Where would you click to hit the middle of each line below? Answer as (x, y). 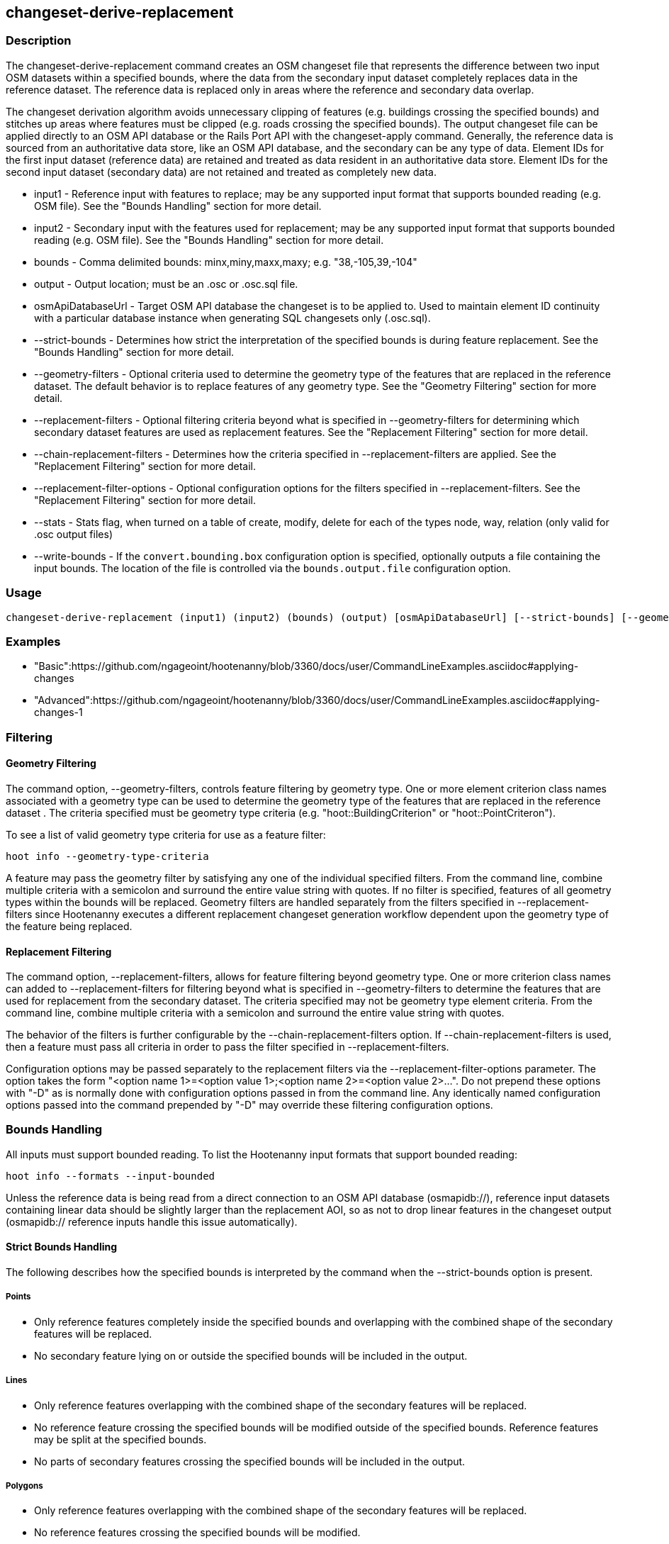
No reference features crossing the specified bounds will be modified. (197, 1533)
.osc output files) (73, 534)
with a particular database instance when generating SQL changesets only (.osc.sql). (232, 318)
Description (39, 41)
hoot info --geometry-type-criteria (107, 856)
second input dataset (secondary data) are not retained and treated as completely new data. (221, 172)
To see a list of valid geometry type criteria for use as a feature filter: (166, 834)
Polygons (24, 1486)
